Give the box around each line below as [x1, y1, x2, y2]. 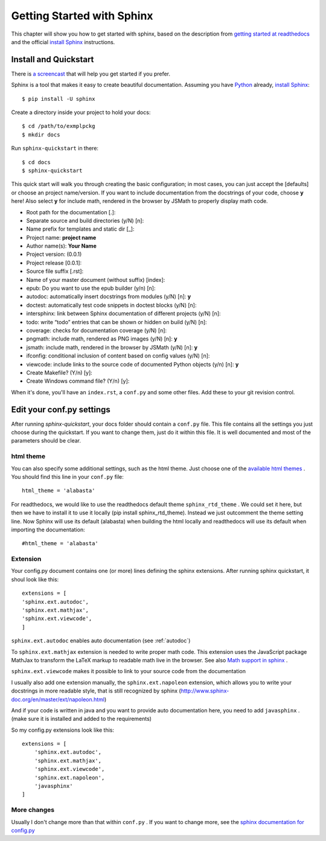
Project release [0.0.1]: [26, 259, 82, 266]
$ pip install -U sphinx [22, 95, 95, 102]
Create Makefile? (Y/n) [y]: [26, 369, 93, 376]
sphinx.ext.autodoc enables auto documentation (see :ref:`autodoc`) [11, 637, 191, 644]
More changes [11, 806, 54, 814]
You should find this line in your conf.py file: [11, 473, 124, 480]
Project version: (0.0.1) [26, 251, 82, 258]
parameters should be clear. [11, 437, 81, 444]
